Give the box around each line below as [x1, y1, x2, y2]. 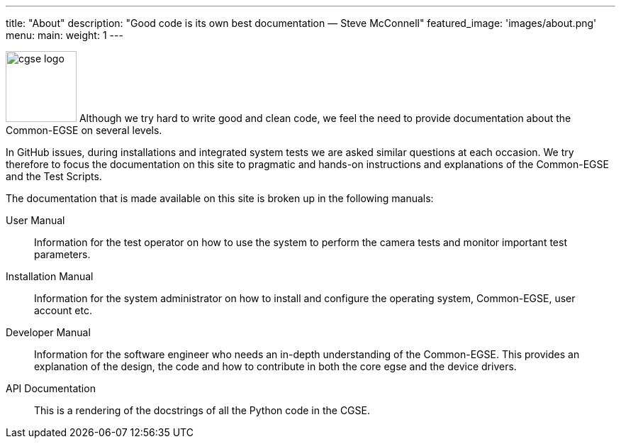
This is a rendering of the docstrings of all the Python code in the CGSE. [34, 404, 370, 416]
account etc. [34, 304, 92, 316]
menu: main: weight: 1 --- [6, 29, 123, 41]
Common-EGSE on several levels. [6, 124, 162, 136]
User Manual [6, 214, 65, 226]
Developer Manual [6, 326, 91, 338]
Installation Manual [6, 270, 94, 282]
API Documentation [6, 382, 96, 394]
